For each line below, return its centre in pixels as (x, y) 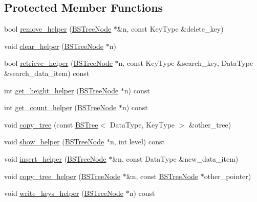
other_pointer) (228, 176)
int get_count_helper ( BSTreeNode (60, 107)
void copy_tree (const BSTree (51, 124)
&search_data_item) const (47, 73)
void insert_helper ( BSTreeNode (55, 158)
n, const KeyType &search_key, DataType (186, 63)
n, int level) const (137, 142)
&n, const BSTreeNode (162, 176)
